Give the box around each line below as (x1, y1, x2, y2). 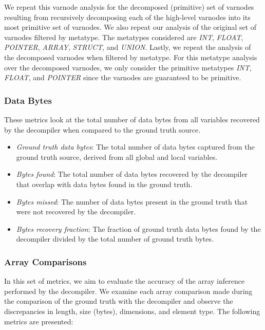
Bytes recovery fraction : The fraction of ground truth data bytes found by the (16, 223, 261, 234)
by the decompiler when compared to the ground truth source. (4, 124, 201, 135)
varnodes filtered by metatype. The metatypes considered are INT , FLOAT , (4, 31, 243, 42)
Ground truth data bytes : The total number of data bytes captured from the (16, 141, 255, 152)
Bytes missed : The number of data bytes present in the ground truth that (16, 196, 248, 207)
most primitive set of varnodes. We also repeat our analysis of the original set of (4, 22, 257, 32)
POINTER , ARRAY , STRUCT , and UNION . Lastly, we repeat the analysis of (4, 42, 251, 52)
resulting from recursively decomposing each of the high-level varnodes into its (4, 11, 251, 22)
